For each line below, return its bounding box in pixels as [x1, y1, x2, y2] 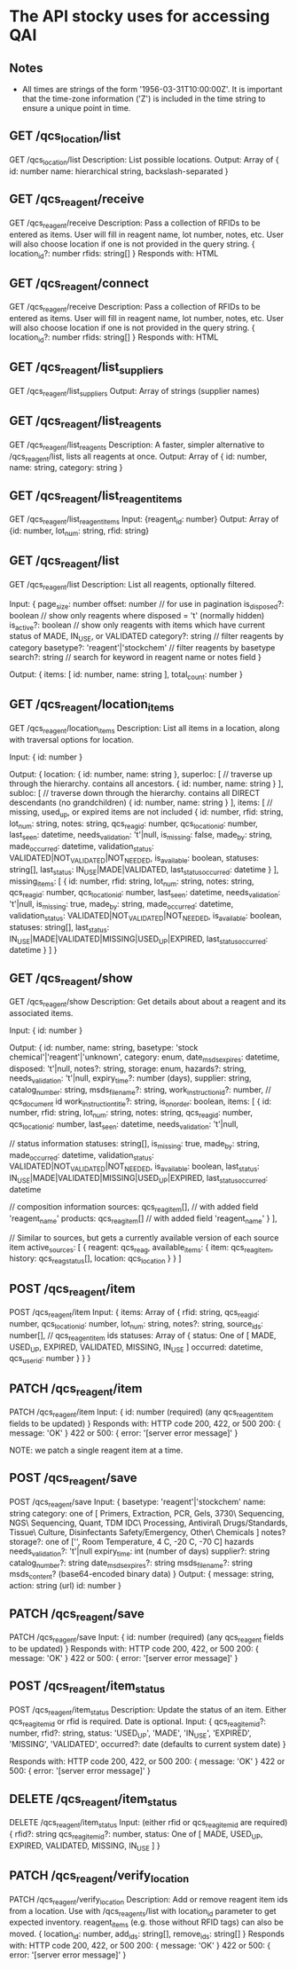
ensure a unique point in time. [21, 103, 131, 113]
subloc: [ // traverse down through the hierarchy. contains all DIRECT [9, 787, 261, 798]
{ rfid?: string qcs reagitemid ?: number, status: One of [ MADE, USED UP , [9, 1829, 263, 1842]
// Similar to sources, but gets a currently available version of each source [9, 1232, 279, 1243]
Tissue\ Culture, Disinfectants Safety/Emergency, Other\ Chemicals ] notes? [9, 1526, 286, 1537]
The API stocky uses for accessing [9, 6, 270, 27]
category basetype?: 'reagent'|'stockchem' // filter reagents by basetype [9, 642, 276, 653]
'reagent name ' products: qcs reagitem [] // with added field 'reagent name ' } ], [9, 1213, 277, 1225]
